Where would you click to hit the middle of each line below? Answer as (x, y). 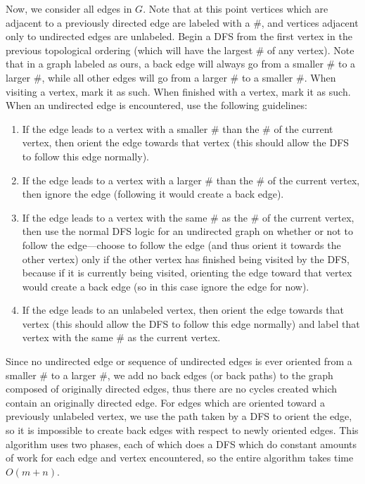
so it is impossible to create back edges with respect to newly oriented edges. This (182, 430)
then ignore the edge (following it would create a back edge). (153, 194)
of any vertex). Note (311, 50)
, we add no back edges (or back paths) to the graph (220, 375)
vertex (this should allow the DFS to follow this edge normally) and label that (191, 323)
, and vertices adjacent (310, 22)
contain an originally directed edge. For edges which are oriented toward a (165, 402)
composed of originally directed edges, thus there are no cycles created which (172, 389)
